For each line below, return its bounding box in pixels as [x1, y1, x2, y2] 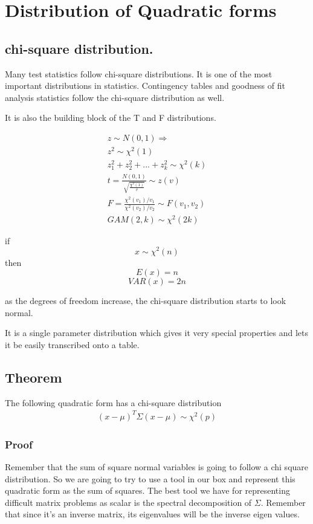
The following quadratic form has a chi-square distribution [5, 396, 222, 409]
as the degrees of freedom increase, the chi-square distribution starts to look [5, 294, 286, 307]
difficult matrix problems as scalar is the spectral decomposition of [5, 496, 252, 508]
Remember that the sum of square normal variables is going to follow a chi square [5, 461, 309, 473]
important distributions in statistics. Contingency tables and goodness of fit [5, 79, 285, 92]
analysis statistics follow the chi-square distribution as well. [5, 91, 225, 103]
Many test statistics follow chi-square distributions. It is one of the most [5, 67, 273, 80]
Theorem [5, 367, 62, 386]
